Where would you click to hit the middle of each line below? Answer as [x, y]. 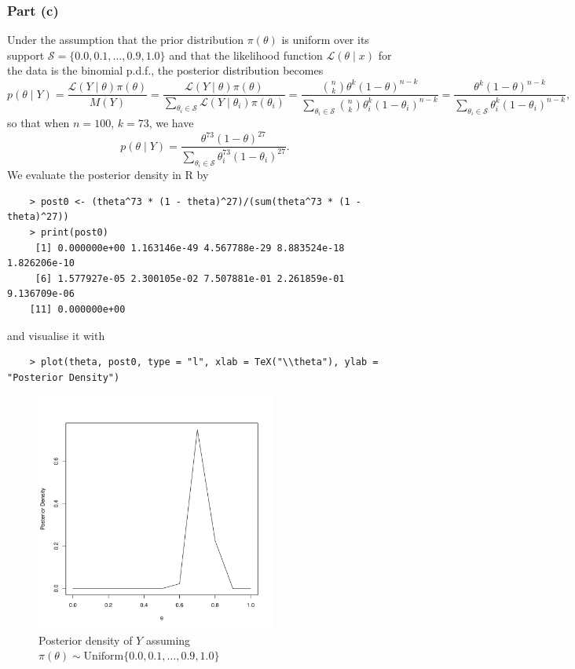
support [26, 55]
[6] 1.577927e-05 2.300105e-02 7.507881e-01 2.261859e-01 [190, 278]
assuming [168, 640]
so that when [38, 123]
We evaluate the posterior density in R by [108, 175]
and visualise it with [56, 335]
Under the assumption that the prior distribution [126, 40]
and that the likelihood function [246, 55]
